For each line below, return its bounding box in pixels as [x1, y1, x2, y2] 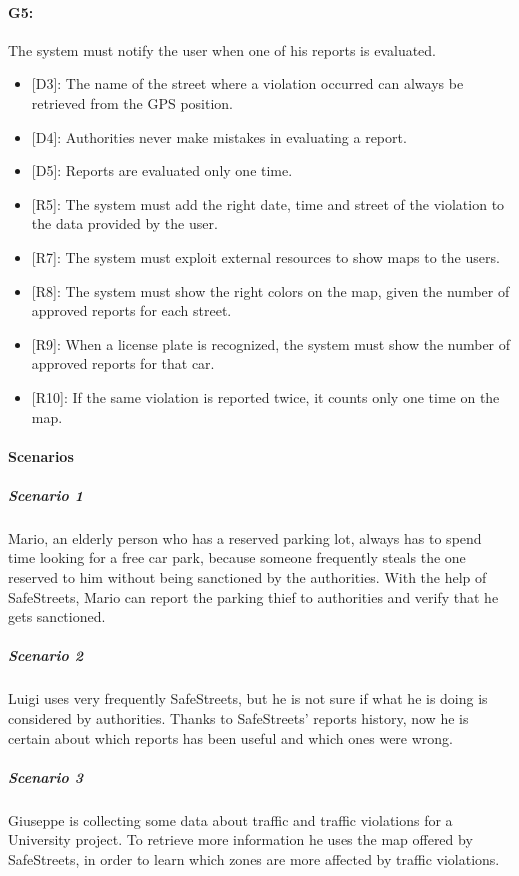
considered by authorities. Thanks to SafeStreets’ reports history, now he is [8, 707, 469, 728]
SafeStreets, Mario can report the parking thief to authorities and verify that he [8, 586, 499, 607]
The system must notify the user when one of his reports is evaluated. [8, 39, 437, 60]
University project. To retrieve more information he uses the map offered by [8, 829, 473, 850]
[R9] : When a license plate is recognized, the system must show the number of [31, 333, 511, 354]
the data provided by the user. [31, 213, 218, 234]
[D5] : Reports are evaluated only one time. [31, 160, 293, 181]
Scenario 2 [8, 645, 83, 666]
